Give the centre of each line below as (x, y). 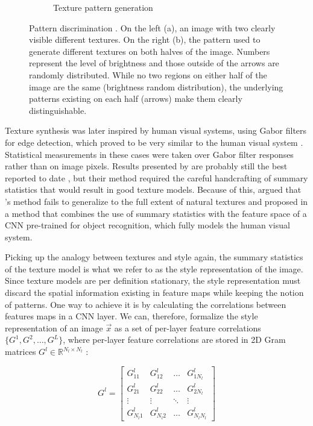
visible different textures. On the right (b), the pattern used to (145, 39)
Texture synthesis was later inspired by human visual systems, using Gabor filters (156, 130)
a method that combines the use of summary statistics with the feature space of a (156, 213)
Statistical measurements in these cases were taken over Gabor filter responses (149, 154)
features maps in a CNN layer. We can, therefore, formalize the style (131, 316)
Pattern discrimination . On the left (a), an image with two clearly (152, 27)
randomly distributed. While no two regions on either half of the (148, 74)
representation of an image (54, 327)
